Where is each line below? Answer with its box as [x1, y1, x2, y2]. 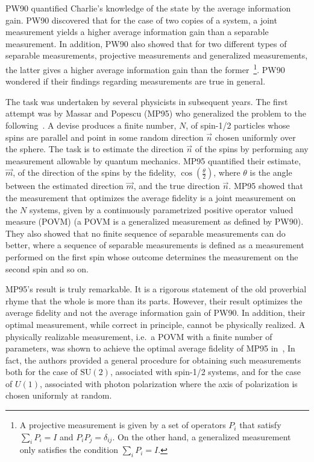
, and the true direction [133, 179, 220, 192]
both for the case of [5, 365, 78, 378]
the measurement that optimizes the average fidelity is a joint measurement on [5, 191, 296, 204]
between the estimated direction [5, 179, 124, 192]
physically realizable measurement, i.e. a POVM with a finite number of [5, 330, 272, 342]
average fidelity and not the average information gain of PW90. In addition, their [5, 306, 306, 319]
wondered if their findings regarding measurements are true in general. [5, 75, 266, 88]
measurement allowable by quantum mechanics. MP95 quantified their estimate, [5, 154, 301, 167]
